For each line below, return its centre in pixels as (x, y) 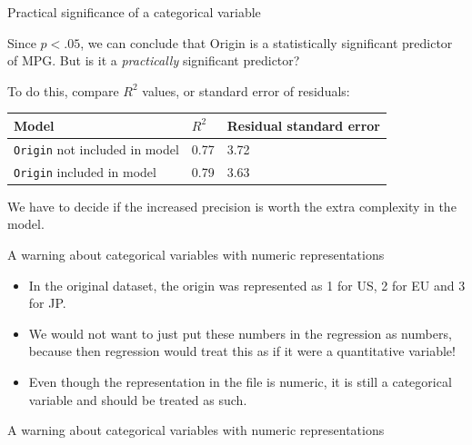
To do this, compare (63, 90)
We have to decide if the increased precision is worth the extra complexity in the (232, 206)
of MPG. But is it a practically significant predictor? (154, 60)
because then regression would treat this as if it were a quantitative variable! (242, 351)
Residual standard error (303, 125)
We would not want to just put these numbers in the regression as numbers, (240, 333)
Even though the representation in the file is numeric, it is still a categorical (240, 381)
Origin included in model (85, 171)
